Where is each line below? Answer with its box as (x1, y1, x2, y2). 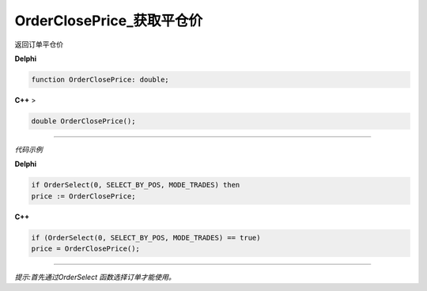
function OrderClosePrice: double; (31, 75, 169, 84)
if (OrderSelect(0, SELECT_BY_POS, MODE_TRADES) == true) (31, 233, 261, 242)
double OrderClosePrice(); (31, 116, 136, 126)
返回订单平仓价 (14, 40, 63, 49)
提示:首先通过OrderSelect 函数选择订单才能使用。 (14, 272, 176, 282)
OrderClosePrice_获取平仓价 (14, 12, 203, 29)
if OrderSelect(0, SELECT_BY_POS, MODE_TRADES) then (31, 180, 240, 190)
